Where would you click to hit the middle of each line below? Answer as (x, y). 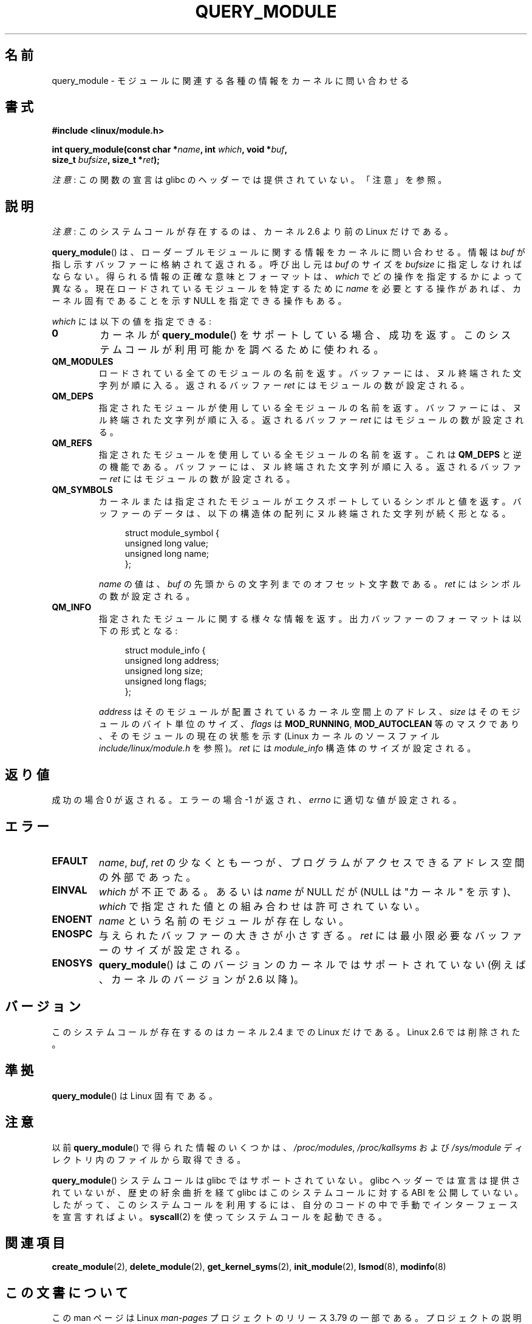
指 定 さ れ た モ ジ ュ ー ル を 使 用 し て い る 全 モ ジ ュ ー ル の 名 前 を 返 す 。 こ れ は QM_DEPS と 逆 (310, 455)
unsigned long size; (164, 671)
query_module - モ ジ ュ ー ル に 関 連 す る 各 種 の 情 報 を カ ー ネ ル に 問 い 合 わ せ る (230, 80)
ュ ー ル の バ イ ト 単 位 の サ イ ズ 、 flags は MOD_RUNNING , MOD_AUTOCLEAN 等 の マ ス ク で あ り (309, 724)
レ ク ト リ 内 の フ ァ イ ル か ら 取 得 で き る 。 (149, 1159)
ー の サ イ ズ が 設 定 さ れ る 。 (172, 950)
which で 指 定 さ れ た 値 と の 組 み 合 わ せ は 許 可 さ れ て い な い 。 (262, 906)
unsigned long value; (166, 543)
